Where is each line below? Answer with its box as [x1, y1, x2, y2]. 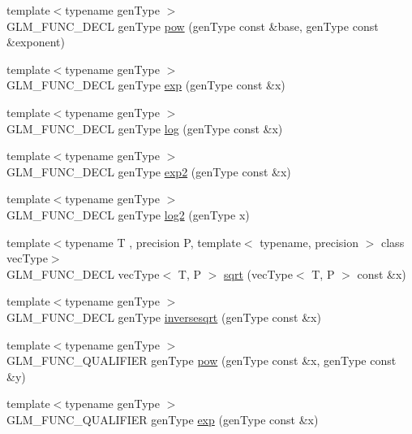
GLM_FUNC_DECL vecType [6, 265, 160, 282]
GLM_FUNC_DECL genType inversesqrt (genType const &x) [6, 308, 321, 325]
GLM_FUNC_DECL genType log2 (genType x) [6, 206, 250, 223]
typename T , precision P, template [65, 233, 241, 250]
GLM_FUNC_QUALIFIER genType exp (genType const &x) [6, 410, 319, 427]
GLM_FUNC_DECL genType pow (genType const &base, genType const [6, 17, 379, 34]
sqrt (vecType [224, 265, 293, 282]
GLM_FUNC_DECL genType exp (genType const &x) [6, 76, 285, 93]
